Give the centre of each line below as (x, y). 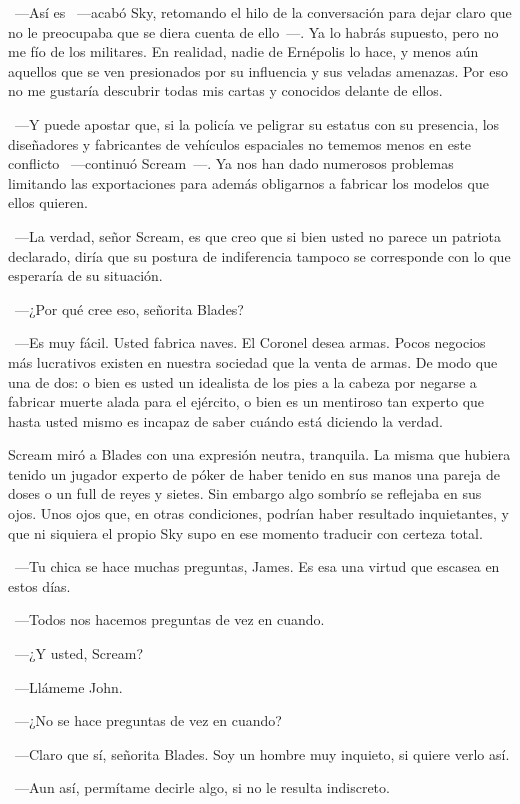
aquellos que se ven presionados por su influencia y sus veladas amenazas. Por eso (258, 70)
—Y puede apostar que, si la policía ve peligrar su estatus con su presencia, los (257, 123)
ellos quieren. (48, 202)
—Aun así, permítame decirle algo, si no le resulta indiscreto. (202, 787)
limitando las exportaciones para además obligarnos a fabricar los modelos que (248, 182)
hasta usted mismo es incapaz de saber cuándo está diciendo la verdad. (225, 420)
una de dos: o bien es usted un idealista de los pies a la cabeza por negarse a (242, 381)
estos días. (39, 585)
